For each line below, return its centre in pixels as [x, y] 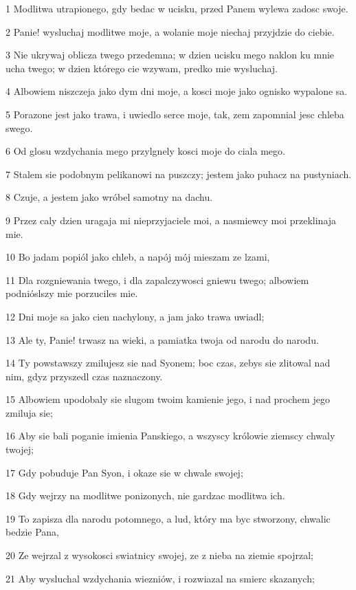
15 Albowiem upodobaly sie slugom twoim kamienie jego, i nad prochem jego [168, 399]
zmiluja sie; [29, 412]
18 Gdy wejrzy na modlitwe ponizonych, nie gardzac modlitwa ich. [145, 495]
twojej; [20, 449]
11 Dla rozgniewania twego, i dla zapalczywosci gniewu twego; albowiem [157, 280]
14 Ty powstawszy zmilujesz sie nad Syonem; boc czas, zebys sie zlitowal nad [168, 363]
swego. [19, 128]
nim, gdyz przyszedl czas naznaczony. [84, 376]
